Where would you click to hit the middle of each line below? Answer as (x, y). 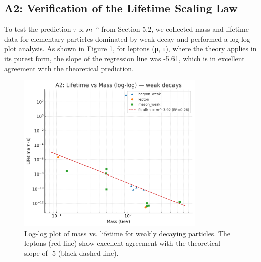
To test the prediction (38, 29)
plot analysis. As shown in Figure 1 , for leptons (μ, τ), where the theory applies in (130, 49)
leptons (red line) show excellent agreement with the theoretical (122, 243)
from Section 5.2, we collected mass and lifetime (175, 29)
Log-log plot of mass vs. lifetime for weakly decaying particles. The (127, 233)
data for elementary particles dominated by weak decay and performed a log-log (127, 38)
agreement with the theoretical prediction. (69, 68)
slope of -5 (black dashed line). (71, 253)
